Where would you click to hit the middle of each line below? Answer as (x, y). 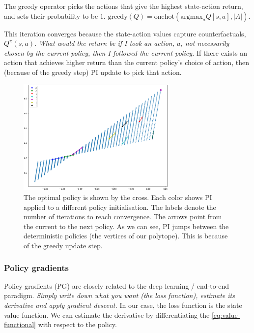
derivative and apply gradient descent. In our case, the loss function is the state (123, 305)
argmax (192, 17)
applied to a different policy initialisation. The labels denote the (120, 207)
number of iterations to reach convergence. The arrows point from (123, 216)
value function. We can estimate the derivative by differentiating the (107, 315)
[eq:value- (226, 315)
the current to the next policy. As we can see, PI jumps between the (126, 226)
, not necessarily (205, 43)
